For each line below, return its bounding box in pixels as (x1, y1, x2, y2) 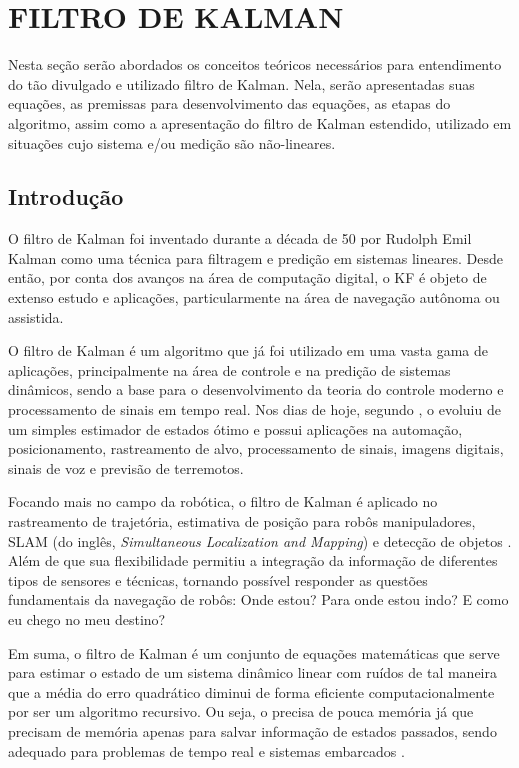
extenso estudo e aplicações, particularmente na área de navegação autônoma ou (8, 287, 500, 308)
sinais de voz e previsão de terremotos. (8, 457, 244, 478)
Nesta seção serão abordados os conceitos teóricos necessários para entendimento (8, 54, 502, 75)
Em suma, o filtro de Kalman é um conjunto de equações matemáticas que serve (8, 642, 500, 663)
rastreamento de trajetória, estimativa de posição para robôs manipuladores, (8, 511, 476, 532)
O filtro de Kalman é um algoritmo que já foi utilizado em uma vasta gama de (8, 340, 489, 361)
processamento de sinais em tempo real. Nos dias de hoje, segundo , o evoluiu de (8, 399, 501, 420)
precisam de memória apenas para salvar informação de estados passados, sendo (8, 720, 497, 741)
